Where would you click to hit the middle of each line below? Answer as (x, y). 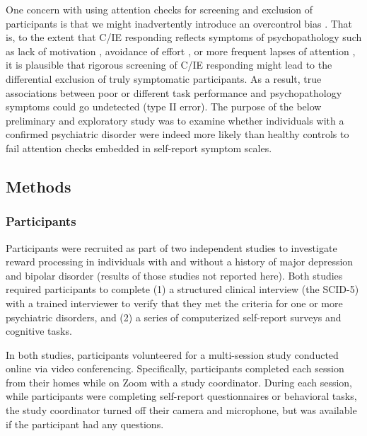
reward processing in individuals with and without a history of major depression (180, 262)
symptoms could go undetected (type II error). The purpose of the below (164, 107)
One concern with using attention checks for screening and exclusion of (159, 9)
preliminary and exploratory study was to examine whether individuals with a (175, 120)
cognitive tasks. (39, 331)
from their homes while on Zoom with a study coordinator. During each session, (179, 382)
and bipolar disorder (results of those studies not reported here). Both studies (174, 275)
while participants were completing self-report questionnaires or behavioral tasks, (181, 396)
